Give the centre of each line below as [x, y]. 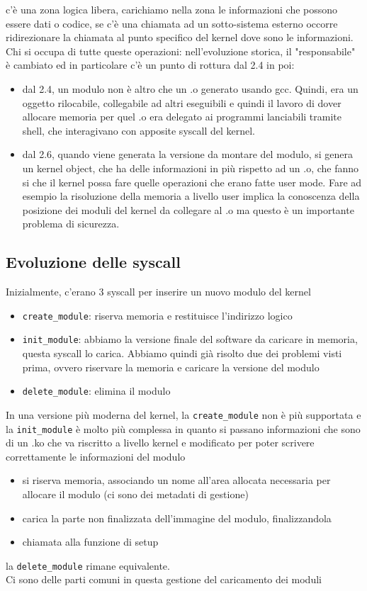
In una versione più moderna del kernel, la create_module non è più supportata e [183, 414]
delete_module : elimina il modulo [96, 391]
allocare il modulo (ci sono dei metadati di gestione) [135, 494]
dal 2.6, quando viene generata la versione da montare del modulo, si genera [187, 154]
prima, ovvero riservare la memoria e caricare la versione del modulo [171, 367]
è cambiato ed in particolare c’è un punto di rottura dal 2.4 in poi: [150, 65]
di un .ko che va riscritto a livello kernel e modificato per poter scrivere [160, 443]
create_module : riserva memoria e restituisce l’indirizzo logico [157, 315]
